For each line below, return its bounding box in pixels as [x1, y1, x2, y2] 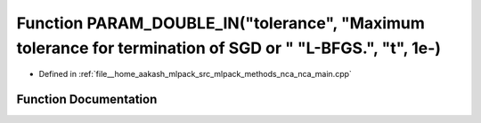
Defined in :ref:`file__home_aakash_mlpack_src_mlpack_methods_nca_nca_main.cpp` [38, 69, 352, 80]
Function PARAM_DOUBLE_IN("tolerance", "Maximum [16, 13, 425, 33]
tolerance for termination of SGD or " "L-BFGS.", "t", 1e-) [16, 38, 441, 58]
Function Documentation [16, 92, 158, 107]
